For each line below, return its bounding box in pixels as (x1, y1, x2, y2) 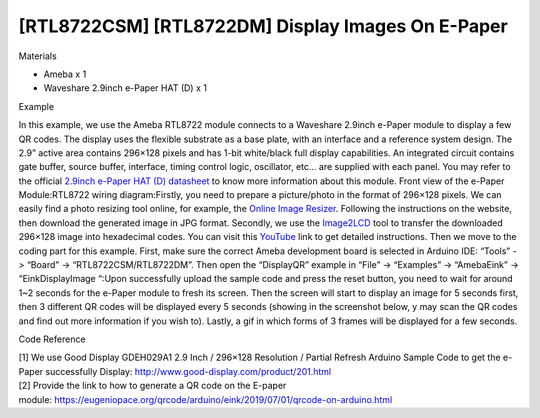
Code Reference (18, 333, 86, 345)
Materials (18, 50, 57, 62)
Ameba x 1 (43, 68, 87, 80)
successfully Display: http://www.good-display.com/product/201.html (45, 365, 332, 377)
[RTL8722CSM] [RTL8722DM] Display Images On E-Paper (18, 15, 509, 37)
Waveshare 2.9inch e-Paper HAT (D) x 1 (43, 82, 207, 94)
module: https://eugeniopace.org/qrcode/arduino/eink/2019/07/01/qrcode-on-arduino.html (18, 393, 393, 405)
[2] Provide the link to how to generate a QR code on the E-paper (18, 380, 287, 392)
